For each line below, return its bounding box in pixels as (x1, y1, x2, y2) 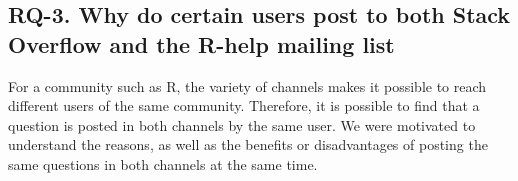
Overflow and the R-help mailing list (8, 28, 395, 59)
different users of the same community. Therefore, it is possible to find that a (8, 95, 480, 116)
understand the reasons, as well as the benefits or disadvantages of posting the (8, 134, 488, 155)
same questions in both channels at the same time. (8, 153, 318, 174)
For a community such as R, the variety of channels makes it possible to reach (8, 75, 487, 96)
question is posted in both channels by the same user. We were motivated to (8, 114, 476, 135)
